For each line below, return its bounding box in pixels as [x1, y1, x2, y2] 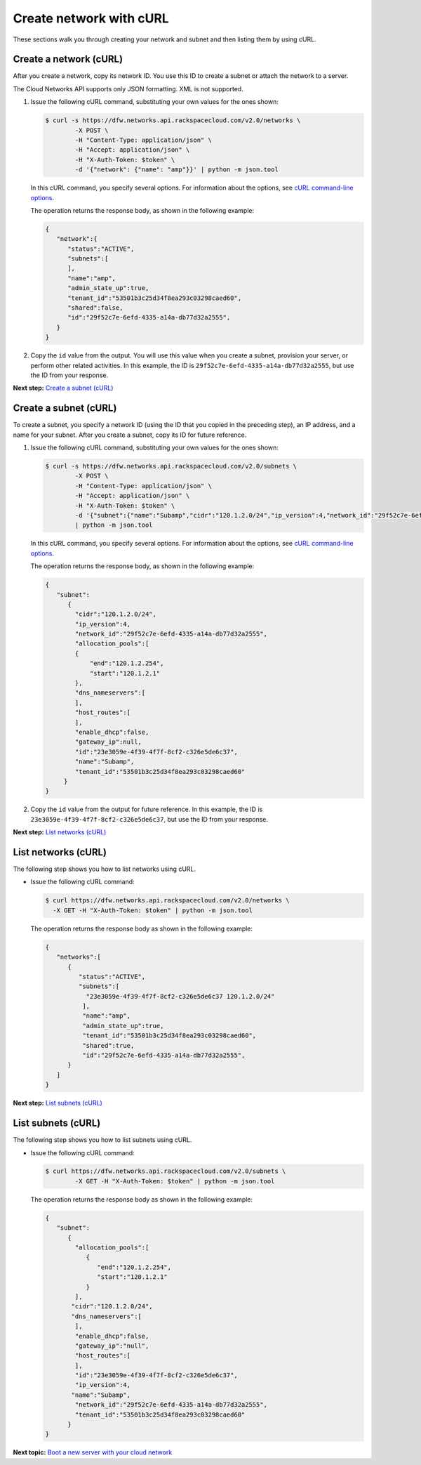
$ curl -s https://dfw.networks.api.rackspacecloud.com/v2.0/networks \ [45, 117, 301, 124]
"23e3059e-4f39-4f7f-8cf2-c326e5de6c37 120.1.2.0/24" [86, 992, 275, 1000]
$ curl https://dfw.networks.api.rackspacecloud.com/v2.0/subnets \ [45, 1167, 286, 1176]
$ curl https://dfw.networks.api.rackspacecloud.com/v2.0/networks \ [45, 896, 290, 905]
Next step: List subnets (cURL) [13, 1099, 103, 1108]
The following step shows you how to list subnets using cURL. [13, 1136, 192, 1144]
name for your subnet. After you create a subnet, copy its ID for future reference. [13, 431, 247, 439]
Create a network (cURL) [13, 53, 123, 65]
